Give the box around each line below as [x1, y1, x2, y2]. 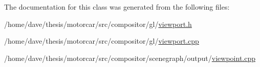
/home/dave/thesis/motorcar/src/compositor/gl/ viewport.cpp [4, 36, 199, 46]
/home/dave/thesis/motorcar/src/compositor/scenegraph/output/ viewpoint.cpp [4, 52, 256, 63]
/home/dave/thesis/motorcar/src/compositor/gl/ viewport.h [4, 18, 192, 29]
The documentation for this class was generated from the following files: [4, 2, 230, 12]
